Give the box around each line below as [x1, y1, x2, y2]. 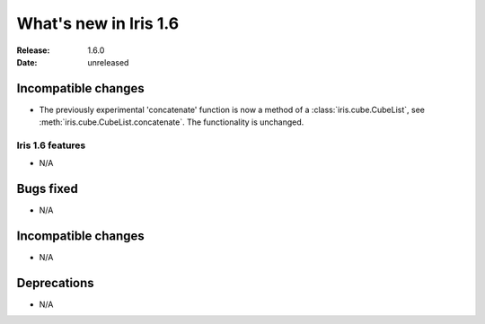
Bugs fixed [16, 181, 78, 197]
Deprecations [16, 276, 94, 291]
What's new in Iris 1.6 [16, 13, 180, 33]
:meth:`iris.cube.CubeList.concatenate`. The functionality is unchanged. [39, 117, 304, 127]
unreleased [87, 57, 129, 67]
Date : [16, 57, 38, 67]
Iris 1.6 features [16, 139, 86, 152]
